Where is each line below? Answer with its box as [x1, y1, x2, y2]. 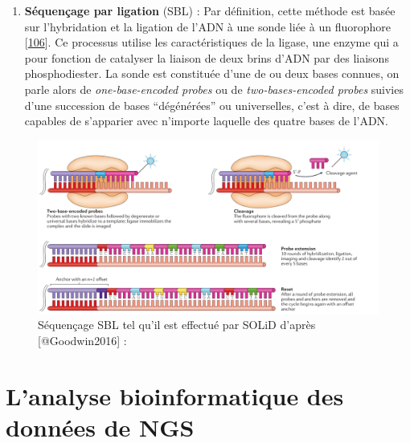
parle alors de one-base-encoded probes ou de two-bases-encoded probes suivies [24, 80, 404, 97]
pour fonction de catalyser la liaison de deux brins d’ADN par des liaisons [24, 49, 389, 66]
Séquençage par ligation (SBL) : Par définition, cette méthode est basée [24, 2, 396, 18]
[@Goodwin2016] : [38, 332, 127, 349]
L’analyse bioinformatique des [6, 379, 344, 412]
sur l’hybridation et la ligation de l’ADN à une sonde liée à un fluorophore [24, 18, 391, 35]
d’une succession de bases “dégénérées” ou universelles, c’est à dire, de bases [24, 96, 400, 113]
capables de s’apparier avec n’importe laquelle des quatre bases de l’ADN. [24, 112, 389, 129]
